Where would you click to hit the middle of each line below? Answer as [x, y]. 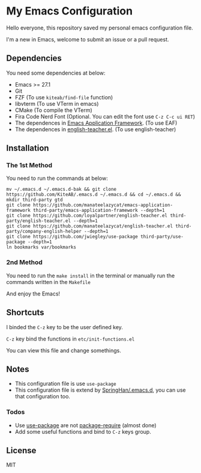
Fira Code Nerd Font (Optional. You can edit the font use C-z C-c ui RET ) [105, 116]
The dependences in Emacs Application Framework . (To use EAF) [96, 123]
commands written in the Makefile [49, 282]
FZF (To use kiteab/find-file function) [64, 97]
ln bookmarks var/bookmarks [41, 247]
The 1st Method [29, 165]
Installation [28, 148]
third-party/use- [162, 237]
